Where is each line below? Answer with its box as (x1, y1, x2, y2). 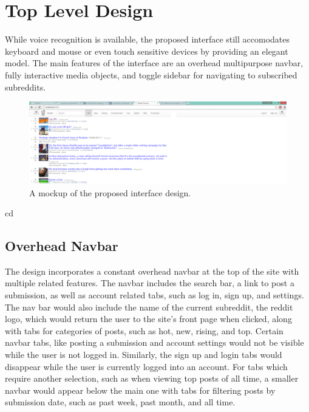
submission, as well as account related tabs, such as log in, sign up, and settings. (5, 289, 304, 301)
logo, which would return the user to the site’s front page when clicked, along (5, 312, 292, 325)
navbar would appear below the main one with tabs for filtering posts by (5, 383, 276, 396)
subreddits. (5, 80, 46, 93)
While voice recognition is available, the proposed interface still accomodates (5, 33, 290, 46)
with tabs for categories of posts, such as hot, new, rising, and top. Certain (5, 324, 284, 337)
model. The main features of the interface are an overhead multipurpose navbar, (5, 57, 304, 69)
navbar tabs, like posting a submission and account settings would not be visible (5, 336, 304, 349)
